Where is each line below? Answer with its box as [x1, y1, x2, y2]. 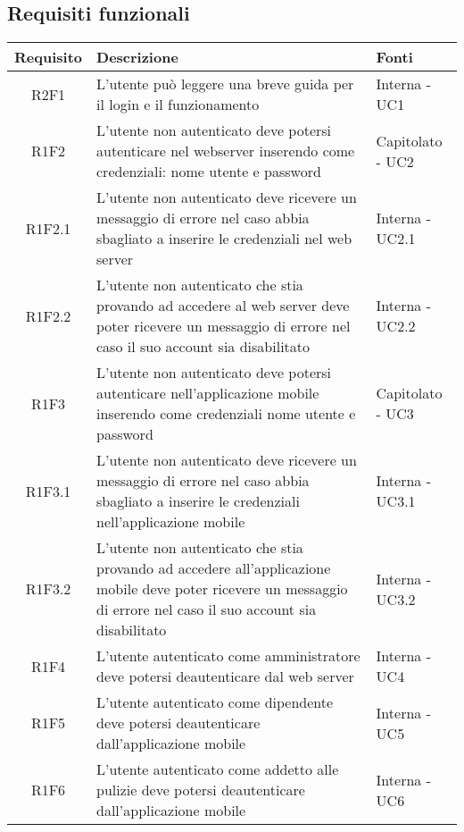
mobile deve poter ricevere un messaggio [96, 578, 348, 600]
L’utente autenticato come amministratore [96, 645, 360, 667]
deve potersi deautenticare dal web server [96, 666, 354, 687]
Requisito [14, 46, 83, 68]
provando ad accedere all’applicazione [96, 558, 331, 579]
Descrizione [96, 46, 178, 68]
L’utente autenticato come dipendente [96, 692, 334, 713]
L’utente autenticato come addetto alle [96, 759, 339, 780]
